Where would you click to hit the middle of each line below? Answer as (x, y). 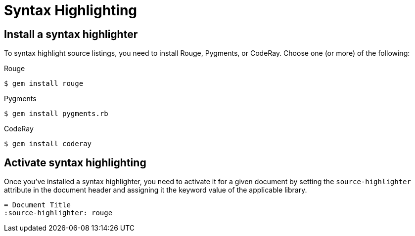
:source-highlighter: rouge (58, 213)
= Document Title (37, 205)
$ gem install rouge (44, 84)
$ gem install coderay (48, 144)
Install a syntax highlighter (71, 34)
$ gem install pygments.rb (56, 114)
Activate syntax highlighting (75, 162)
